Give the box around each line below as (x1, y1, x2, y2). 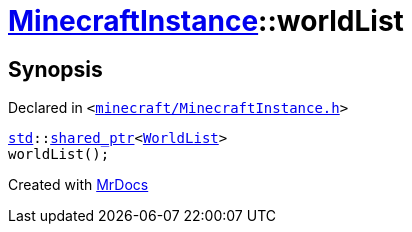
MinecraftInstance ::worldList (8, 4, 404, 38)
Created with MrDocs (8, 176, 149, 194)
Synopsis (8, 56, 103, 82)
